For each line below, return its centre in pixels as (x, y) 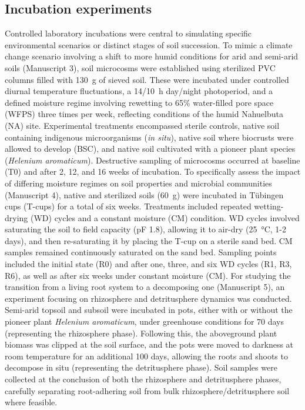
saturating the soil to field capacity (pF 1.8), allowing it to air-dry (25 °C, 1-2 (146, 229)
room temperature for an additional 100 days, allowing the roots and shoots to (146, 356)
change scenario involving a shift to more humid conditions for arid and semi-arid (152, 56)
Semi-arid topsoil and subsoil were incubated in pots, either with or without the (149, 310)
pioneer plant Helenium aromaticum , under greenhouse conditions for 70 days (145, 321)
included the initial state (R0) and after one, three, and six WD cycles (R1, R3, (148, 264)
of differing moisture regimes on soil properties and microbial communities (138, 183)
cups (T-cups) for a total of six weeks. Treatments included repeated (128, 206)
